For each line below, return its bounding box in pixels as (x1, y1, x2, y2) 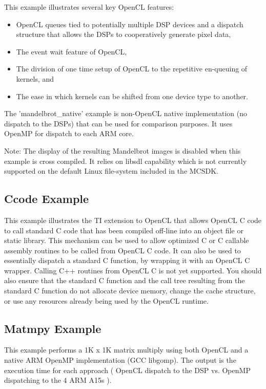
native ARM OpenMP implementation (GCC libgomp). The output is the (4, 355, 236, 365)
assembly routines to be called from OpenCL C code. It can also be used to (4, 245, 241, 255)
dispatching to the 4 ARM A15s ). (4, 375, 112, 385)
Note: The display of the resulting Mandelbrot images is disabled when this (4, 145, 241, 156)
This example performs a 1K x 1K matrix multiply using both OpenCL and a (4, 344, 249, 355)
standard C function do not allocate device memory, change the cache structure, (4, 285, 256, 296)
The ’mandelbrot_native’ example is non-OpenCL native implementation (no (4, 108, 247, 119)
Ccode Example (4, 191, 89, 207)
